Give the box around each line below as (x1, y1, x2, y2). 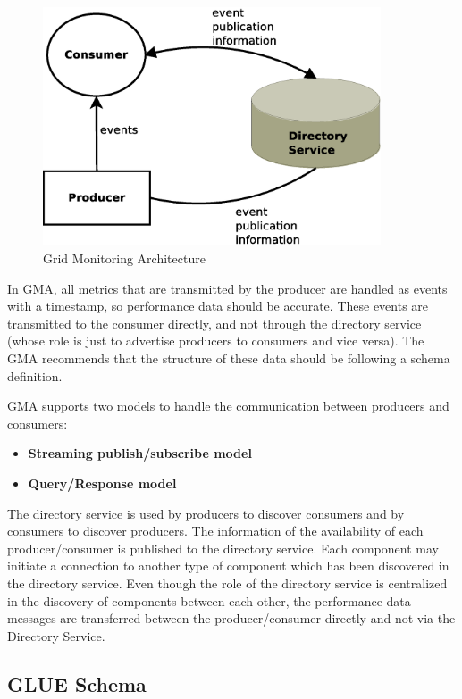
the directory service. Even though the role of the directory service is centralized (7, 573, 448, 592)
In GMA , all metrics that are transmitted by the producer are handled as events (7, 279, 448, 297)
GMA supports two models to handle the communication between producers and (7, 396, 449, 415)
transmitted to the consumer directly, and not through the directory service (7, 313, 422, 332)
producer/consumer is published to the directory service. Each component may (7, 538, 439, 557)
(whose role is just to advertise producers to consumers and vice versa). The (7, 331, 424, 350)
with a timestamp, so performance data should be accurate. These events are (7, 296, 429, 315)
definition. (7, 366, 63, 385)
